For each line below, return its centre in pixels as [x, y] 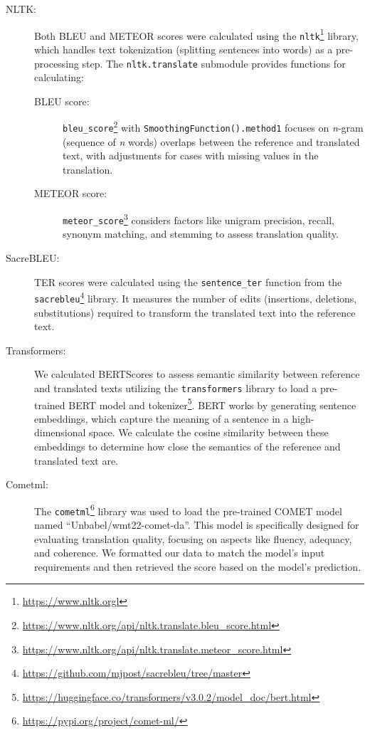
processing [57, 63]
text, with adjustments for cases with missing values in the [191, 155]
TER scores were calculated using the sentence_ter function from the [188, 281]
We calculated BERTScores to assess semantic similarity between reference [197, 374]
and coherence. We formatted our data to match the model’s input [180, 553]
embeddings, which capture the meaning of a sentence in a [162, 418]
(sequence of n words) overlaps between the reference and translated [211, 141]
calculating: [59, 77]
